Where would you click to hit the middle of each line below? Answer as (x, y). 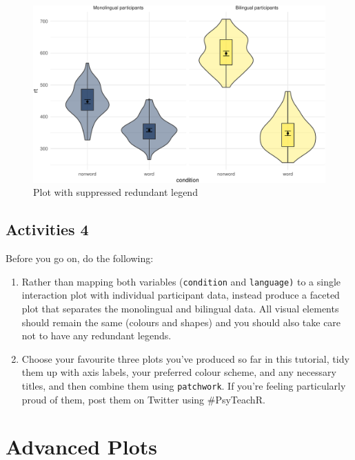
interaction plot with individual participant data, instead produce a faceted (181, 295)
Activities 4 (47, 229)
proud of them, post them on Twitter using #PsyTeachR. (143, 399)
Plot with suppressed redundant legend (115, 192)
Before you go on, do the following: (80, 258)
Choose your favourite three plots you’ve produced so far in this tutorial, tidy (185, 358)
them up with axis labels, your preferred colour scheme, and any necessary (179, 372)
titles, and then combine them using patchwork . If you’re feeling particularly (184, 385)
